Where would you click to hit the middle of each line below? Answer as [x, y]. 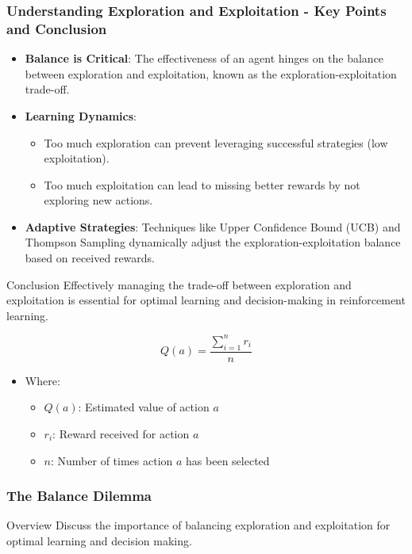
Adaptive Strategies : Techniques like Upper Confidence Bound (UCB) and [213, 226]
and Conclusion [57, 28]
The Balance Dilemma [79, 496]
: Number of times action [112, 460]
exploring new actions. [98, 200]
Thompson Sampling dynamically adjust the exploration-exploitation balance [213, 242]
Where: [42, 380]
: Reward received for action [121, 433]
